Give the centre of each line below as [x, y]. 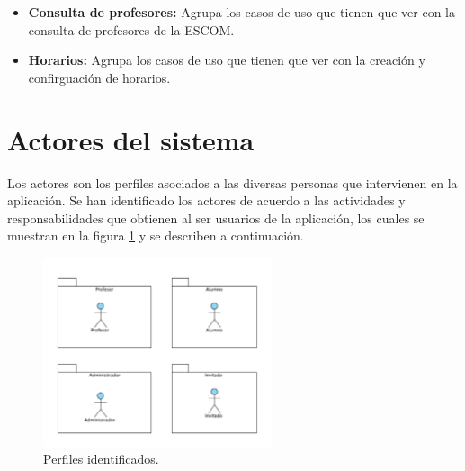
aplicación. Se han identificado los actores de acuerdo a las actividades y [206, 200]
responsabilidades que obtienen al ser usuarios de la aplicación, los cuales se [216, 217]
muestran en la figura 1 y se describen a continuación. [156, 235]
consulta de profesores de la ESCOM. [131, 29]
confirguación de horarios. [99, 77]
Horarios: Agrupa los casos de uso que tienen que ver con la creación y [227, 60]
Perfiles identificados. [101, 459]
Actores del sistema [131, 139]
